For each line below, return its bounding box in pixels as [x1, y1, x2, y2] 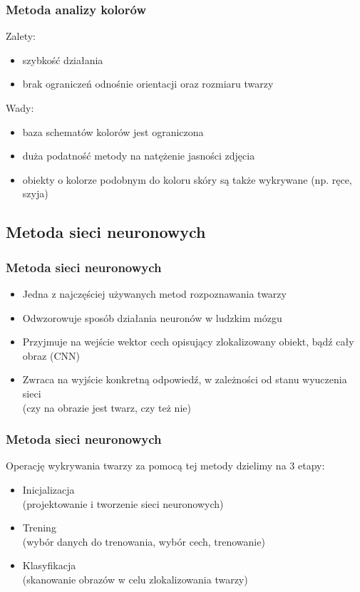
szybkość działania [22, 52, 103, 67]
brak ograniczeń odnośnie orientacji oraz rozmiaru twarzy [22, 76, 274, 91]
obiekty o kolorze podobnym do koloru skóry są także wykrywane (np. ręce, [22, 172, 352, 187]
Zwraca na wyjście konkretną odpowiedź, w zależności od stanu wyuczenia [22, 372, 347, 387]
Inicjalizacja [22, 482, 75, 497]
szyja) [22, 186, 48, 201]
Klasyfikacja [22, 558, 76, 573]
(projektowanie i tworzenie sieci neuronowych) [22, 496, 224, 511]
